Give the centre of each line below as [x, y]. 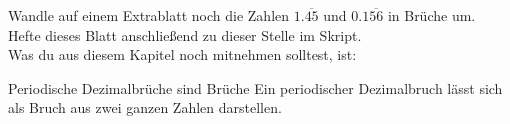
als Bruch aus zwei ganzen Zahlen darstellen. [145, 107]
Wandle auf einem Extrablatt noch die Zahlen [149, 15]
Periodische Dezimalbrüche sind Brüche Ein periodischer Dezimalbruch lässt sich [255, 87]
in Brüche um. [431, 15]
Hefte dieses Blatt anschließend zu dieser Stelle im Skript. [185, 34]
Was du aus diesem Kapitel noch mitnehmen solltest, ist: [182, 54]
